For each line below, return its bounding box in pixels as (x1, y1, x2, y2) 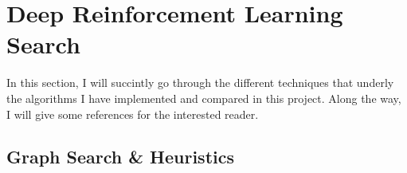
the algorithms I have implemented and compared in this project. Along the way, (6, 89, 401, 106)
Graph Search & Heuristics (6, 144, 234, 169)
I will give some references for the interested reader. (6, 105, 259, 122)
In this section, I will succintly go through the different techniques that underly (6, 74, 394, 91)
